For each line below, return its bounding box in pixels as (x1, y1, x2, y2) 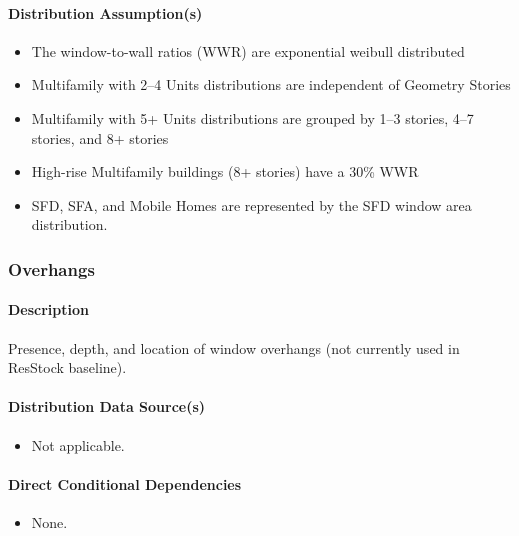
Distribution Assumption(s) (8, 2, 203, 23)
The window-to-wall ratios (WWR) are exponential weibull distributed (31, 40, 465, 61)
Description (8, 299, 90, 320)
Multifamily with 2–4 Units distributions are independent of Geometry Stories (31, 74, 511, 95)
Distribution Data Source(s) (8, 396, 206, 417)
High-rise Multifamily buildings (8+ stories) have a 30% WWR (31, 161, 419, 182)
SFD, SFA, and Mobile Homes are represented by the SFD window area (31, 194, 472, 215)
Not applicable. (31, 434, 125, 455)
